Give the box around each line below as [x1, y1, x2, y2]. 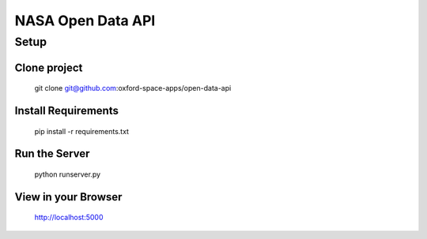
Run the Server [14, 147, 90, 161]
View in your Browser [14, 190, 123, 204]
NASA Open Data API [14, 12, 156, 29]
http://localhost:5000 [34, 213, 104, 222]
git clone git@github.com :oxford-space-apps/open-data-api [34, 84, 232, 93]
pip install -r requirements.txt [34, 126, 130, 136]
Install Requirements [14, 104, 119, 118]
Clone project [14, 61, 83, 74]
